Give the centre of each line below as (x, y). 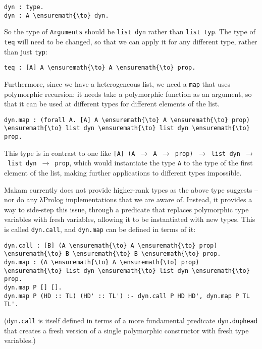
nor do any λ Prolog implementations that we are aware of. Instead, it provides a (128, 199)
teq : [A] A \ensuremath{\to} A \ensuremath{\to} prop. (100, 68)
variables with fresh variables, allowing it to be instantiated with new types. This (130, 219)
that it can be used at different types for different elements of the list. (112, 104)
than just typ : (26, 51)
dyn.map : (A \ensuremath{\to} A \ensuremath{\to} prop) (102, 262)
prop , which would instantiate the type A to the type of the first (154, 163)
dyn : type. (24, 7)
